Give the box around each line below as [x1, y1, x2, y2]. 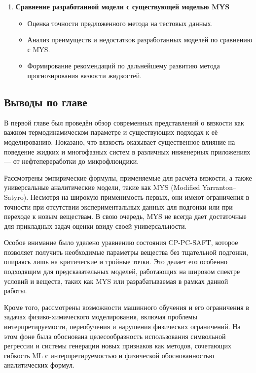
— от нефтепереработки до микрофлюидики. [4, 156, 139, 166]
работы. [4, 285, 27, 296]
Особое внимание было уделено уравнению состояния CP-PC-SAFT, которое [4, 237, 238, 248]
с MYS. [27, 44, 50, 54]
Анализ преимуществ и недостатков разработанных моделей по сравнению [27, 34, 253, 45]
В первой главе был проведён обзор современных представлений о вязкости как [4, 117, 244, 127]
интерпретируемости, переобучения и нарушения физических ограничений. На [4, 321, 241, 332]
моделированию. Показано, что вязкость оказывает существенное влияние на [4, 136, 235, 147]
